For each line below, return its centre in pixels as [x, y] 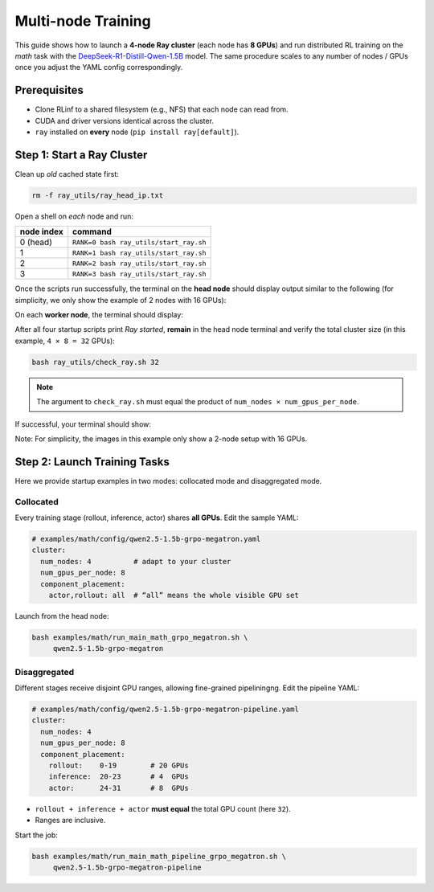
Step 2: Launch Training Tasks [92, 462]
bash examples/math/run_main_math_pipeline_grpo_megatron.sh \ [159, 856]
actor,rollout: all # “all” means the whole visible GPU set [174, 595]
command [92, 231]
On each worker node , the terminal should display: [99, 315]
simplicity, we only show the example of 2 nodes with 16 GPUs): [121, 300]
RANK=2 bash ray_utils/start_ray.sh [139, 263]
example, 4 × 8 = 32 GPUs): [65, 341]
